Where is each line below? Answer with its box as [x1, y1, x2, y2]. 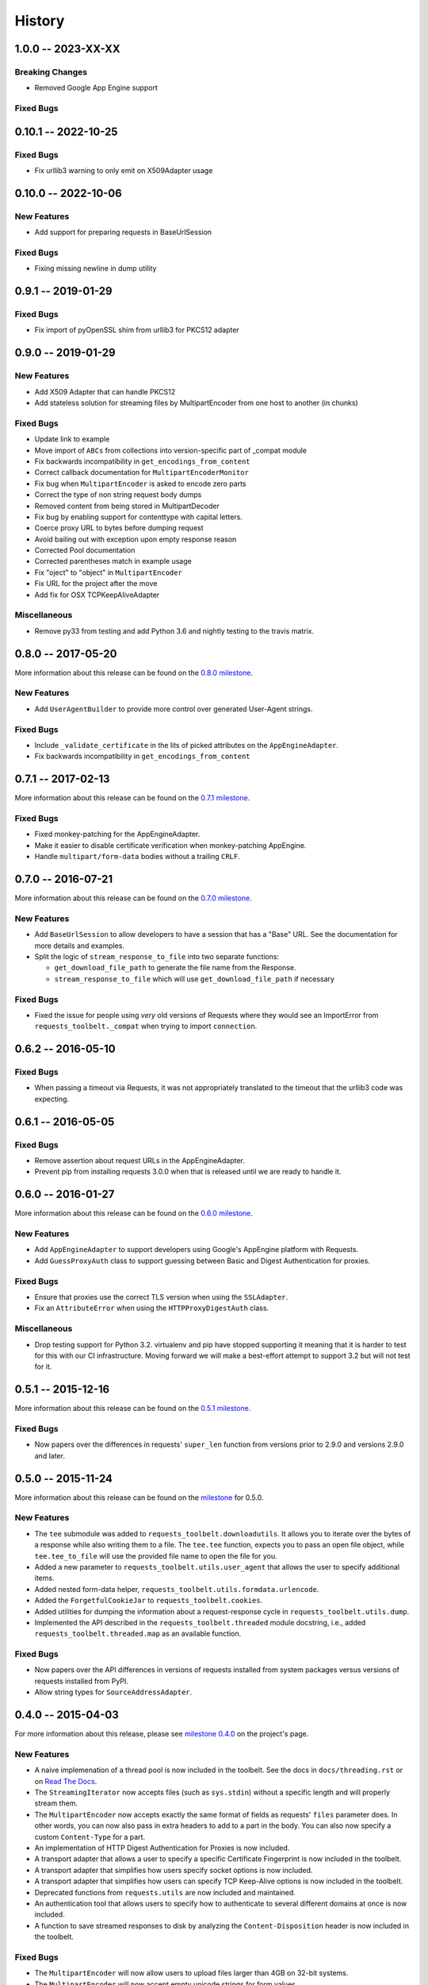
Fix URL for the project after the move [34, 579, 158, 588]
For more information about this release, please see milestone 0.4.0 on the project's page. [14, 1729, 309, 1739]
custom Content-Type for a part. [34, 1832, 146, 1841]
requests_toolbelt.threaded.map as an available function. [34, 1628, 242, 1639]
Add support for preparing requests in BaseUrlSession [34, 227, 212, 237]
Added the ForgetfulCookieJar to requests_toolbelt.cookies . [34, 1596, 263, 1605]
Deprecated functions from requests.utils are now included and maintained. [34, 1887, 296, 1897]
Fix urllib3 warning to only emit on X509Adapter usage [34, 166, 213, 175]
